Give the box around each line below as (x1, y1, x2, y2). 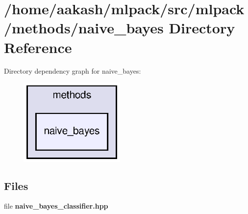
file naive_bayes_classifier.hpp (4, 201, 108, 211)
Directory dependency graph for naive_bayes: (4, 65, 141, 76)
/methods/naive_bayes (4, 18, 164, 38)
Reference (4, 37, 72, 57)
